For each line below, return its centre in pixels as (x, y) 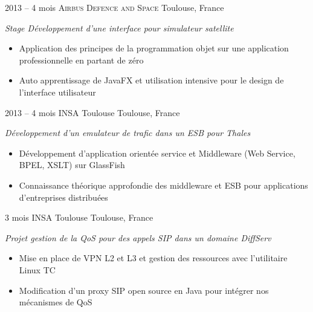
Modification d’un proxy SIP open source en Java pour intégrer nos (144, 290)
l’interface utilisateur (57, 92)
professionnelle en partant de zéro (81, 60)
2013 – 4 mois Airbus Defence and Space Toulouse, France (115, 7)
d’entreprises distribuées (63, 197)
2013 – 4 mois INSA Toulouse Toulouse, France (92, 112)
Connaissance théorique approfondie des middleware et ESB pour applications (163, 185)
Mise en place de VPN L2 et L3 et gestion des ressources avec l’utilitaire (153, 258)
